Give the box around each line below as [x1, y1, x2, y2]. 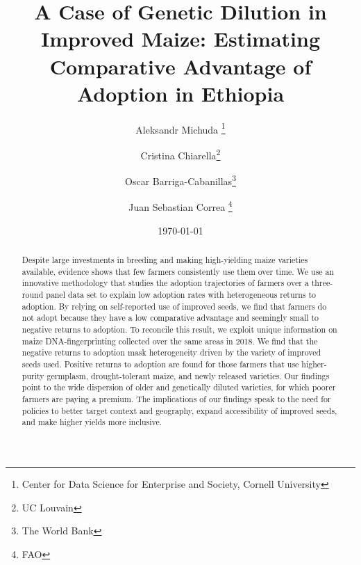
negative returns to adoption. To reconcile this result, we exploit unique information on [22, 324, 337, 335]
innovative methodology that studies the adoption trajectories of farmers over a [22, 277, 309, 289]
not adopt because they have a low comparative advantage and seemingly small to [22, 312, 319, 324]
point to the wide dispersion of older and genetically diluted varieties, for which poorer [22, 381, 336, 393]
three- [311, 277, 333, 289]
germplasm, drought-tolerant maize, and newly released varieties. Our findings [47, 369, 330, 381]
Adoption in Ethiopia [76, 79, 285, 107]
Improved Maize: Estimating [41, 24, 320, 53]
